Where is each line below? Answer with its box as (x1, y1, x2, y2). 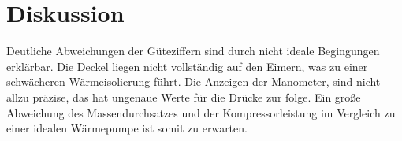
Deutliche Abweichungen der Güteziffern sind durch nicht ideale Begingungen (6, 43, 380, 59)
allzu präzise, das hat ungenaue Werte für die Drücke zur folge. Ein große (6, 88, 361, 105)
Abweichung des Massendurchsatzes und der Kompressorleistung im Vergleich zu (6, 104, 396, 121)
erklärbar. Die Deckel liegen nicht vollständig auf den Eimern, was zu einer (6, 58, 368, 74)
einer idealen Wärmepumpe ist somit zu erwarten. (6, 120, 248, 136)
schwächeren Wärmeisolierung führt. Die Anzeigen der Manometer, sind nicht (6, 73, 381, 90)
